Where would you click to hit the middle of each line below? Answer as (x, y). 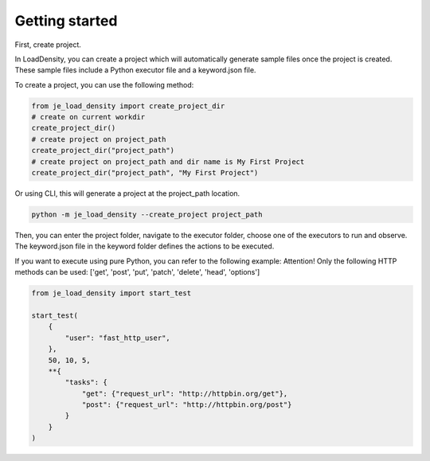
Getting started (66, 21)
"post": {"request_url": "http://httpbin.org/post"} (187, 405)
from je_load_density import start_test (111, 293)
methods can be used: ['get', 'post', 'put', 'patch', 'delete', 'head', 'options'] (137, 272)
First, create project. (48, 45)
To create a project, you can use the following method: (104, 84)
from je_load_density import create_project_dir (128, 106)
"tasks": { (86, 383)
